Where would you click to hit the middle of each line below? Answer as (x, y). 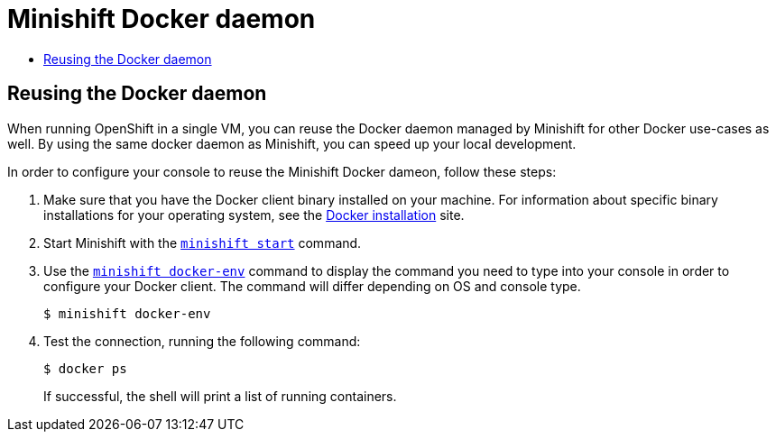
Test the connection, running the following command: (202, 341)
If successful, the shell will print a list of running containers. (220, 396)
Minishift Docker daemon (162, 19)
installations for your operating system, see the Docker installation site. (254, 215)
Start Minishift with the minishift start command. (203, 242)
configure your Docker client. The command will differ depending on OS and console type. (312, 286)
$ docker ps (85, 368)
